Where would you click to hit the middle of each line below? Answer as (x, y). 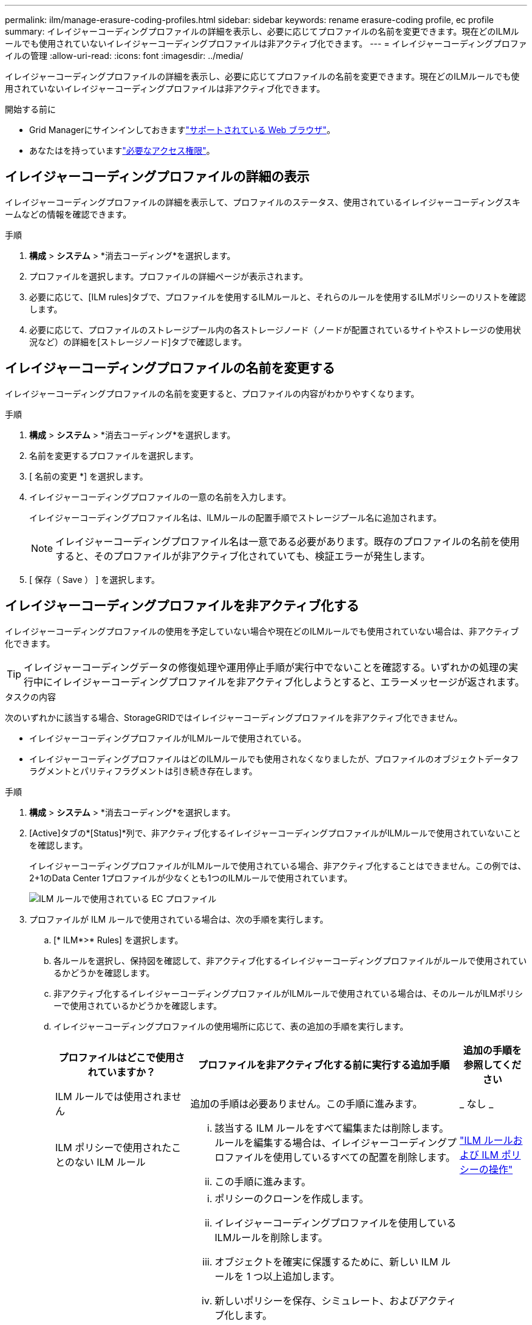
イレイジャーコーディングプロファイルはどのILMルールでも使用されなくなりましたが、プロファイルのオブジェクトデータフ (274, 759)
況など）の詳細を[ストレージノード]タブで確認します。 (138, 342)
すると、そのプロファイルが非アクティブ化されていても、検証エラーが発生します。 (243, 556)
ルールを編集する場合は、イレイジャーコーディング (331, 1142)
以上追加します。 (302, 1276)
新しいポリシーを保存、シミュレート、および (316, 1300)
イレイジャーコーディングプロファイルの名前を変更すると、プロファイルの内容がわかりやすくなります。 (212, 393)
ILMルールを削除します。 (271, 1237)
